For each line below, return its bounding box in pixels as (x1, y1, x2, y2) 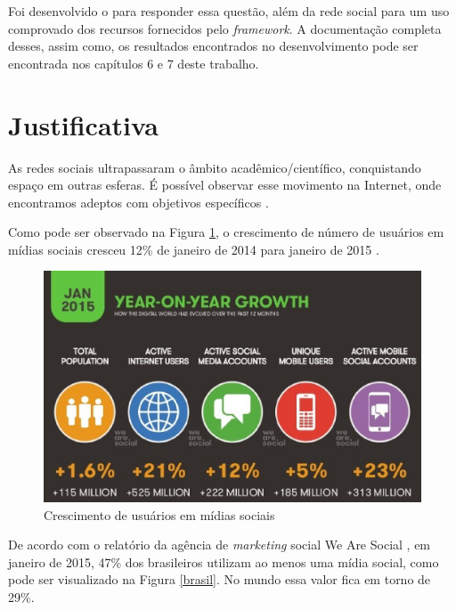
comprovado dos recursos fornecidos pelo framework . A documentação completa (8, 19, 442, 37)
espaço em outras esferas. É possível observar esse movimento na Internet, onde (8, 175, 442, 194)
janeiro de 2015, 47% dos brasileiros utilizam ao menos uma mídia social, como (8, 552, 439, 571)
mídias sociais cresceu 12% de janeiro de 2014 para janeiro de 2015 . (8, 240, 379, 258)
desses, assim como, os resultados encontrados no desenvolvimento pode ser (8, 37, 419, 55)
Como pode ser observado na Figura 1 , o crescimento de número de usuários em (8, 223, 444, 241)
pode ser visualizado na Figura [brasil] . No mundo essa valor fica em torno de (8, 570, 431, 589)
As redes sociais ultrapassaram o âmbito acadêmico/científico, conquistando (8, 158, 421, 176)
